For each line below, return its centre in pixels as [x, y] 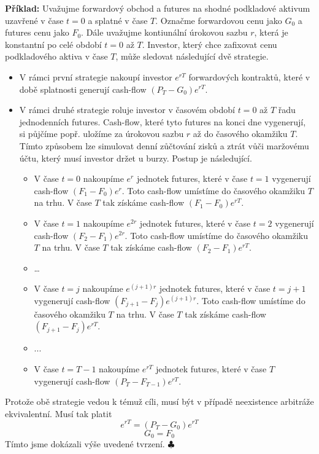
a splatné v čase [118, 20]
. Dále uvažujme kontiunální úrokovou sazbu [164, 32]
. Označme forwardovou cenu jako [219, 20]
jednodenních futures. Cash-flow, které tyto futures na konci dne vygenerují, [163, 121]
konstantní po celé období [53, 44]
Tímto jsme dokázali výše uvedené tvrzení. [85, 443]
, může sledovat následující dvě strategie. [192, 56]
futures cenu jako [37, 32]
